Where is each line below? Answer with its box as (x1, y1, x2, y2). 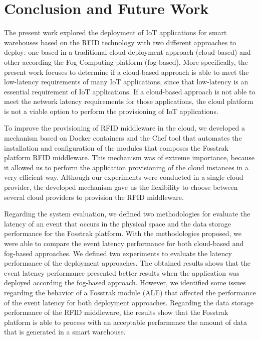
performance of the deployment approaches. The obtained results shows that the (4, 258, 251, 268)
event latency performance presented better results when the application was (4, 267, 239, 278)
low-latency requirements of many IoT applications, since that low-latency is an (4, 76, 248, 87)
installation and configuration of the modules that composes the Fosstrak (4, 142, 228, 153)
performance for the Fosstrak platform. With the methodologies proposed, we (4, 228, 242, 239)
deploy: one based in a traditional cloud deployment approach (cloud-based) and (4, 47, 251, 57)
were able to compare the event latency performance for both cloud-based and (4, 238, 244, 248)
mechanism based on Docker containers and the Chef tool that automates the (4, 133, 242, 143)
